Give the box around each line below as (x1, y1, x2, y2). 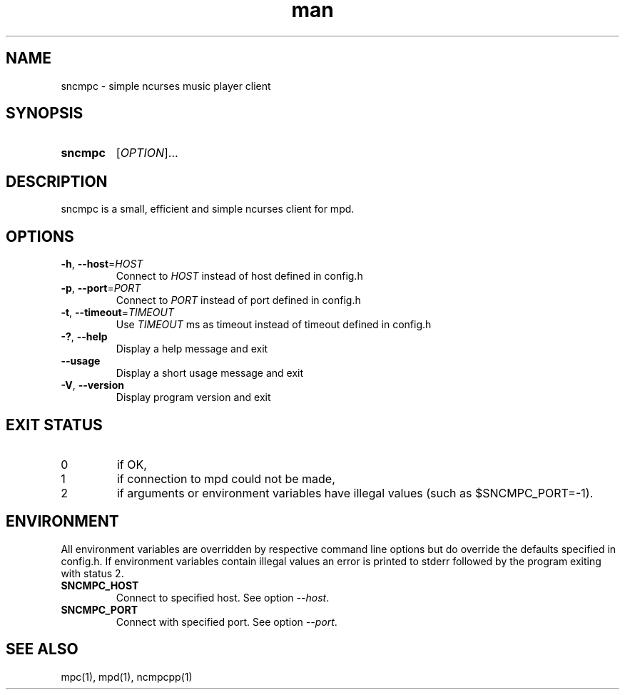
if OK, (116, 457, 147, 472)
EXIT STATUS (6, 415, 103, 434)
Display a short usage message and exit (116, 367, 304, 380)
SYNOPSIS (6, 104, 83, 123)
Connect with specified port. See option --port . (116, 615, 337, 628)
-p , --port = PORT (61, 282, 141, 295)
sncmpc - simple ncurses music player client (61, 79, 271, 92)
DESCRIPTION (6, 172, 108, 191)
